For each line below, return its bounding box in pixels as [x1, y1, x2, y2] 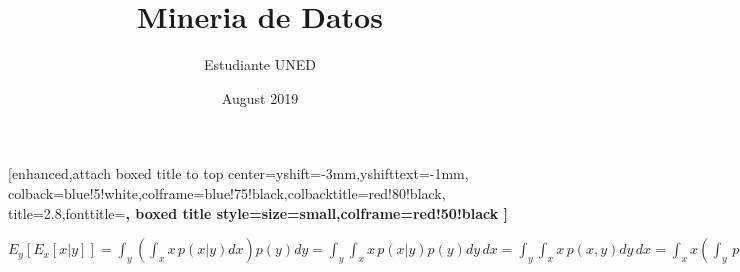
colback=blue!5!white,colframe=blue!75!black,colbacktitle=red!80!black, [8, 182, 446, 203]
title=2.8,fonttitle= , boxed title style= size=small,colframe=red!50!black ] [8, 202, 509, 223]
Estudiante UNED [204, 54, 316, 75]
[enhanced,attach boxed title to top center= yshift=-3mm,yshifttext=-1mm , [8, 163, 469, 184]
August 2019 [221, 87, 299, 108]
